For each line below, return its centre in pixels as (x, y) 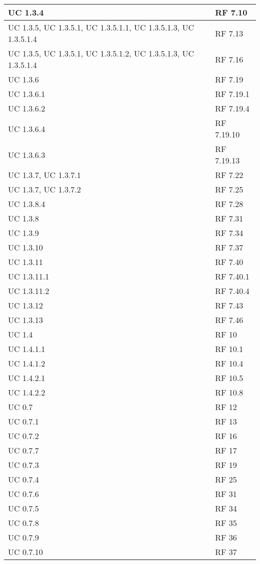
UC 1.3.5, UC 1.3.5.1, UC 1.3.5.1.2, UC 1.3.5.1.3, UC (101, 53)
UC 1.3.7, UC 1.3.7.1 (44, 175)
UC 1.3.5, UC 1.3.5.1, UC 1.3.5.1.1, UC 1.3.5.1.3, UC (101, 27)
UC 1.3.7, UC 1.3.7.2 (44, 189)
